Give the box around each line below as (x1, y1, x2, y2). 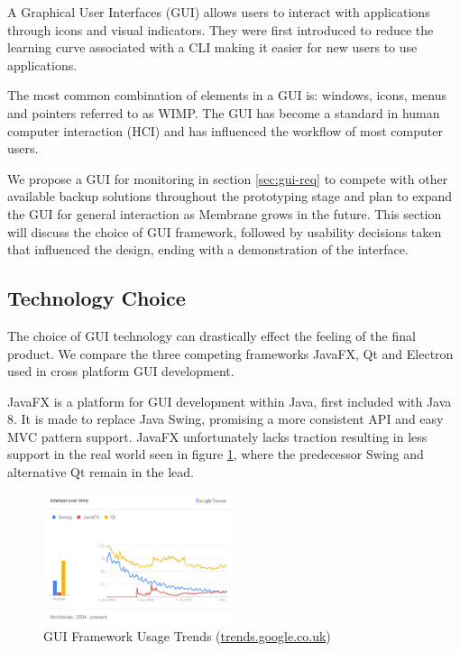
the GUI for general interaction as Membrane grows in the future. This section (7, 204, 442, 223)
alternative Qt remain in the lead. (7, 463, 194, 482)
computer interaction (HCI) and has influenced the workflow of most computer (7, 121, 443, 140)
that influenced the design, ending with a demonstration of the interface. (7, 240, 409, 259)
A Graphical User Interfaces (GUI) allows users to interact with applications (7, 3, 430, 21)
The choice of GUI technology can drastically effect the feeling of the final (7, 326, 416, 344)
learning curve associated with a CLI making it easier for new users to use (7, 38, 418, 57)
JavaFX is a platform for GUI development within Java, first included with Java (7, 391, 452, 410)
